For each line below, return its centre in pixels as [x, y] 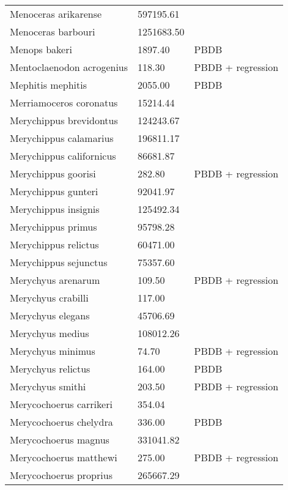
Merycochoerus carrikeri [61, 404]
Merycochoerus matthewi [64, 457]
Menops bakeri [41, 49]
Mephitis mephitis [48, 85]
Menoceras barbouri [53, 32]
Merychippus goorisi [53, 173]
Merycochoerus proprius [61, 475]
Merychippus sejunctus [59, 262]
